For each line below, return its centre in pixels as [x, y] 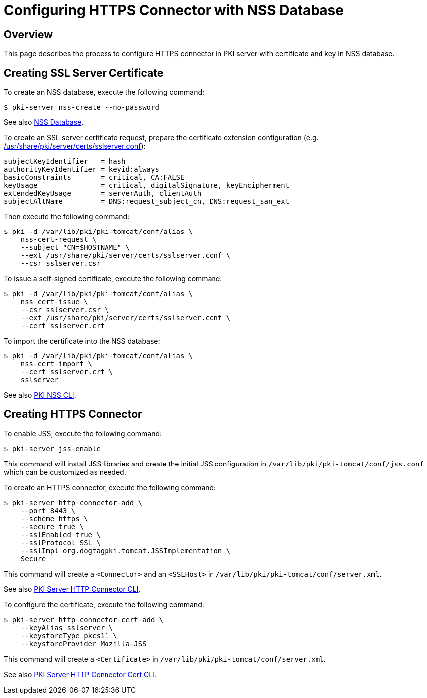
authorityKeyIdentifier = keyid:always [82, 170]
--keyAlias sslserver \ [67, 628]
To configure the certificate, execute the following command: [104, 604]
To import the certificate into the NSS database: [82, 341]
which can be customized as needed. [65, 472]
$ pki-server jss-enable [52, 448]
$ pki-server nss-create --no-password [82, 107]
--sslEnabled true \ [60, 534]
